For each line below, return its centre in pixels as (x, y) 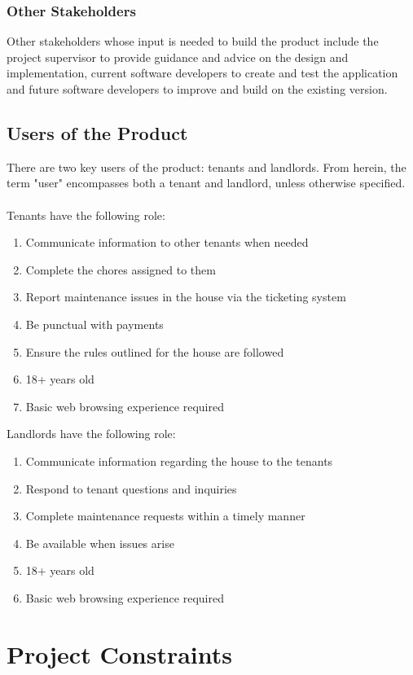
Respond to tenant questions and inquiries (131, 488)
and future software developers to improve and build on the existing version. (197, 89)
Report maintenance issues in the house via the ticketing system (186, 297)
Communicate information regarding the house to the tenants (179, 460)
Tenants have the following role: (86, 215)
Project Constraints (119, 653)
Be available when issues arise (100, 543)
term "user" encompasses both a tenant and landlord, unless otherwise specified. (206, 183)
